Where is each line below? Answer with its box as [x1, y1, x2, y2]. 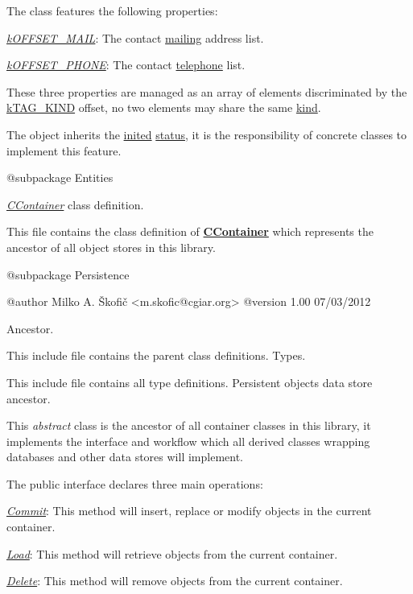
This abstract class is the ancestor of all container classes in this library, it [6, 417, 371, 434]
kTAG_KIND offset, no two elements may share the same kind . [6, 99, 321, 116]
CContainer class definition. [6, 196, 144, 212]
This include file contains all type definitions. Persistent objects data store [6, 373, 373, 390]
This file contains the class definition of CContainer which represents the [6, 223, 374, 240]
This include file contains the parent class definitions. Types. [6, 347, 306, 364]
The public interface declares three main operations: [6, 475, 263, 492]
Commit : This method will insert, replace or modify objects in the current [6, 502, 372, 519]
